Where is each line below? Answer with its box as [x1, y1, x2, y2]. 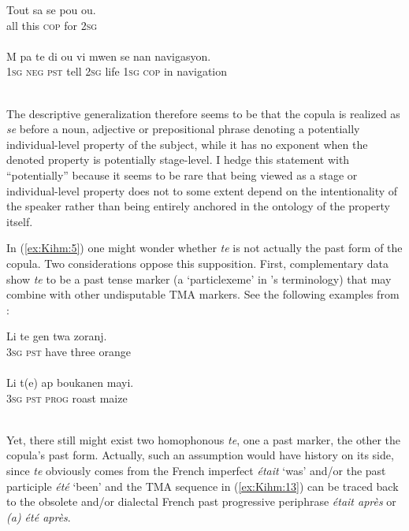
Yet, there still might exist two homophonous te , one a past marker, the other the [6, 431, 400, 447]
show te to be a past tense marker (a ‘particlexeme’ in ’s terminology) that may [6, 270, 392, 287]
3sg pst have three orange [6, 343, 131, 359]
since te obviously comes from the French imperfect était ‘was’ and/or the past [6, 462, 386, 479]
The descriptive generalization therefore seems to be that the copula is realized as [6, 105, 400, 121]
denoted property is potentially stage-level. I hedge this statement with [6, 151, 350, 168]
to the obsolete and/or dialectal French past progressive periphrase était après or [6, 493, 396, 510]
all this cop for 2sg [6, 17, 98, 33]
